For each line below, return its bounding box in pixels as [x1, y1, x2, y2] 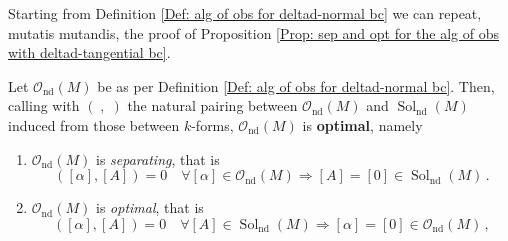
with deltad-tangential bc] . [8, 42, 171, 63]
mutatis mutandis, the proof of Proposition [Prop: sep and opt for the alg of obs [8, 22, 500, 43]
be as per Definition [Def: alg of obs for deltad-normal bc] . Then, [97, 75, 495, 96]
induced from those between [8, 114, 180, 135]
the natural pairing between [127, 95, 298, 116]
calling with [8, 95, 80, 116]
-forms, [191, 114, 234, 135]
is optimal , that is [96, 197, 204, 218]
